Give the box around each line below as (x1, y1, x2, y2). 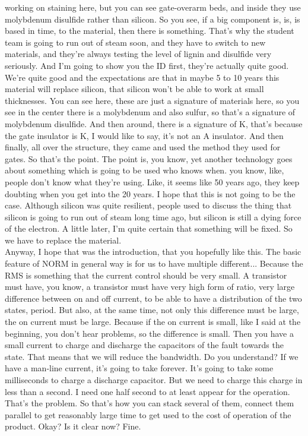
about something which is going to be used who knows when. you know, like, (5, 164, 284, 176)
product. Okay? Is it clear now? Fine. (5, 420, 141, 432)
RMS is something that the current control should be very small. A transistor (5, 268, 287, 281)
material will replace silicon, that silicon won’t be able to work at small (5, 83, 264, 95)
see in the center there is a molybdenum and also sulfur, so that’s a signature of (5, 106, 296, 118)
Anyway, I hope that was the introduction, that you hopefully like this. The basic (5, 245, 301, 258)
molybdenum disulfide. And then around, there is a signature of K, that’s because (5, 117, 303, 129)
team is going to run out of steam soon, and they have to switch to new (5, 36, 266, 48)
